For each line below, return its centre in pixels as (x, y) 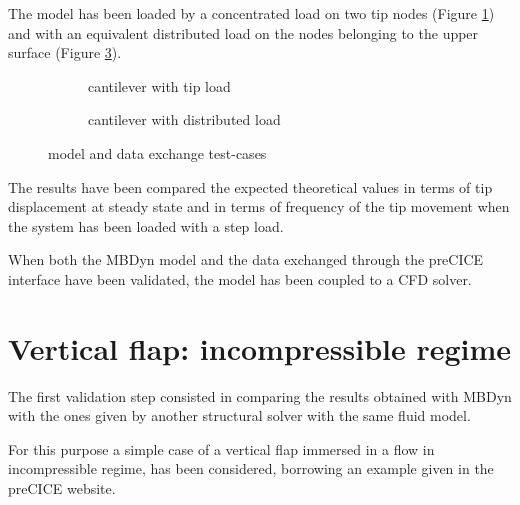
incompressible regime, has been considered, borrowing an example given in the (251, 468)
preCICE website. (62, 488)
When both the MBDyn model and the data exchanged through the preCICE (246, 259)
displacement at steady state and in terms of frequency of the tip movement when (259, 206)
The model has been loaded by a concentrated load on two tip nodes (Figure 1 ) (251, 13)
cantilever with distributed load (184, 119)
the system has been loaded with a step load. (146, 225)
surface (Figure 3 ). (65, 52)
